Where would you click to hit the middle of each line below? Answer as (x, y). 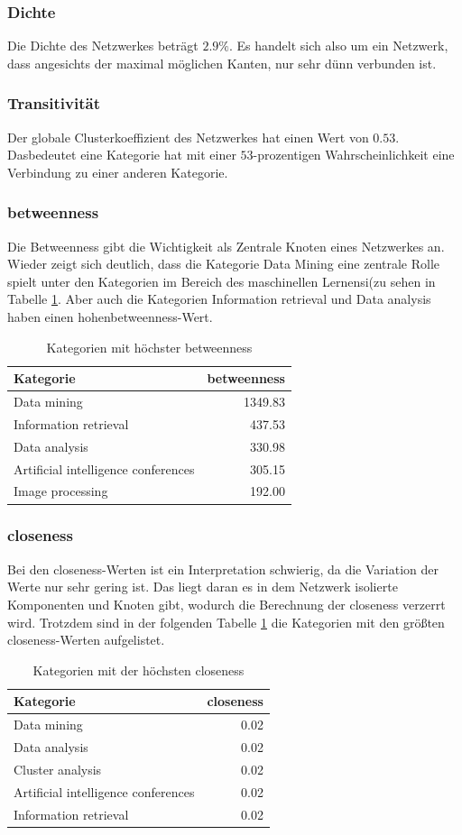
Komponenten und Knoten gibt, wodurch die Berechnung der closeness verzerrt (226, 604)
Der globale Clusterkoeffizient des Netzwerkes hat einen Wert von (188, 137)
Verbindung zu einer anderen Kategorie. (118, 172)
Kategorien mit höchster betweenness (149, 347)
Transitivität (54, 103)
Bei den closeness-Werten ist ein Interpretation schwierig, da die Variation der (223, 569)
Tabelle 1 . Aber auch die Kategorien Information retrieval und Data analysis (219, 299)
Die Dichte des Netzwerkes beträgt (103, 46)
